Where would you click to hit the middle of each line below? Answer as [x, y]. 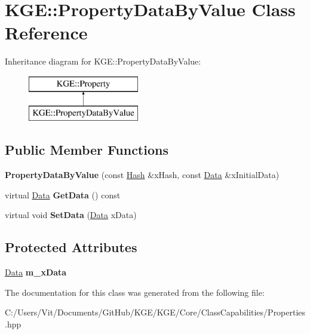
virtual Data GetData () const [63, 194]
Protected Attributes [71, 247]
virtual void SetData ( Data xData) [71, 215]
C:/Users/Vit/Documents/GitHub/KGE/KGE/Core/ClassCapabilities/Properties [155, 312]
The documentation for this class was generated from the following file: [135, 292]
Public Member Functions [87, 150]
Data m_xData [36, 272]
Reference [46, 33]
